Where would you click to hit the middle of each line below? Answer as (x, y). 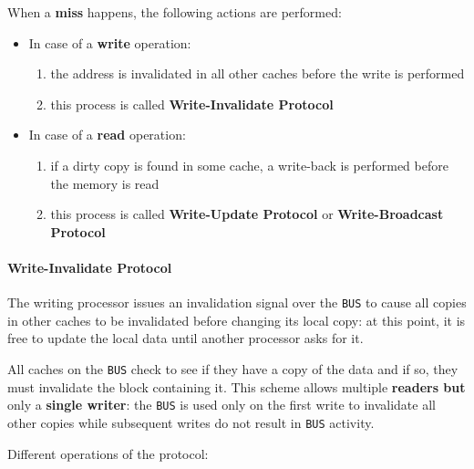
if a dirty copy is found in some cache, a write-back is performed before (249, 165)
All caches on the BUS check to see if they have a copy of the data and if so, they (233, 368)
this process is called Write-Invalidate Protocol (192, 104)
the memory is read (105, 183)
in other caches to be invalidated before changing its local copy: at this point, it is (237, 320)
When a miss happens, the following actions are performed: (175, 12)
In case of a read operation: (107, 135)
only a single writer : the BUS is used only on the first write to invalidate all (222, 405)
